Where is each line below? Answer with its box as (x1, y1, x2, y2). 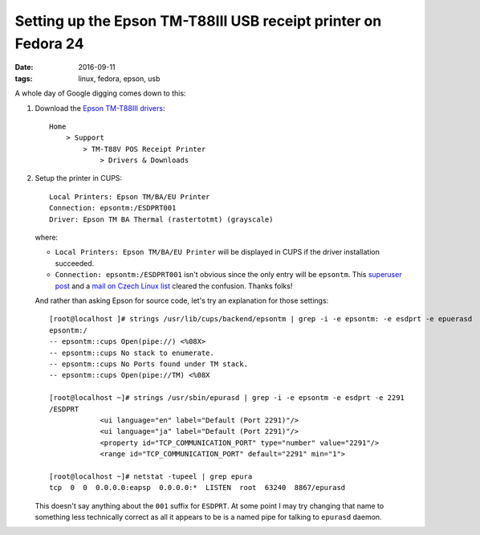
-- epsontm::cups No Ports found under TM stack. (49, 359, 249, 369)
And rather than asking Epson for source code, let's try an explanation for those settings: (35, 296, 329, 305)
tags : (14, 73, 33, 84)
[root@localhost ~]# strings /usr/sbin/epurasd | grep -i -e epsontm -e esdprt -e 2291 (49, 394, 405, 402)
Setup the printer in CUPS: (35, 174, 123, 183)
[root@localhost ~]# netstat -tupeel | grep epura (49, 472, 253, 481)
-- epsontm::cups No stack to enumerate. (49, 348, 214, 357)
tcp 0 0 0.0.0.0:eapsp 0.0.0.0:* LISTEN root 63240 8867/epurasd (49, 483, 346, 492)
